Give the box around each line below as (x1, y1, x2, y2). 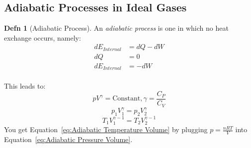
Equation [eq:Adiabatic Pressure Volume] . (4, 134, 133, 145)
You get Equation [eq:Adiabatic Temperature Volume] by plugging (4, 124, 208, 135)
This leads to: (4, 81, 46, 91)
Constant (112, 95, 141, 102)
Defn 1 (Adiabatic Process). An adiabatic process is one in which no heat (4, 23, 229, 33)
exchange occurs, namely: (4, 32, 81, 43)
